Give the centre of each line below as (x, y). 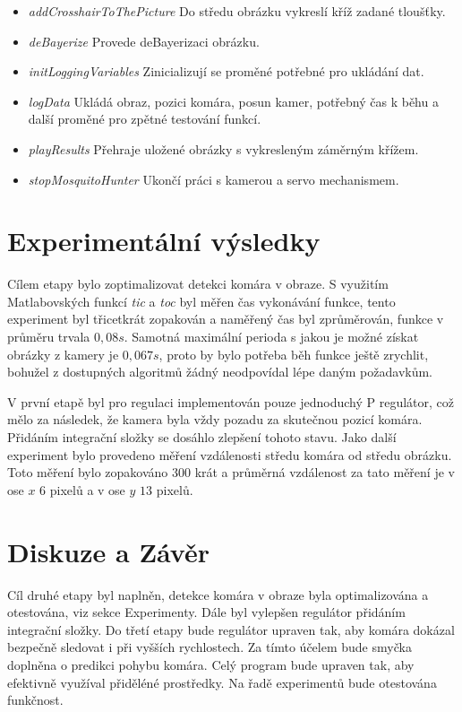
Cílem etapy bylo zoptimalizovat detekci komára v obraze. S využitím (198, 284)
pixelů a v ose (87, 489)
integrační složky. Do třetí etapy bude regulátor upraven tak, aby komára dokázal (231, 629)
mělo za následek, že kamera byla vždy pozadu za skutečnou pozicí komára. (215, 419)
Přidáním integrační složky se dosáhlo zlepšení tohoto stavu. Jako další (202, 437)
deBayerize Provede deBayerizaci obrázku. (144, 41)
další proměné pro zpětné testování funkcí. (145, 119)
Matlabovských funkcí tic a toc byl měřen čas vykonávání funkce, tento (201, 301)
